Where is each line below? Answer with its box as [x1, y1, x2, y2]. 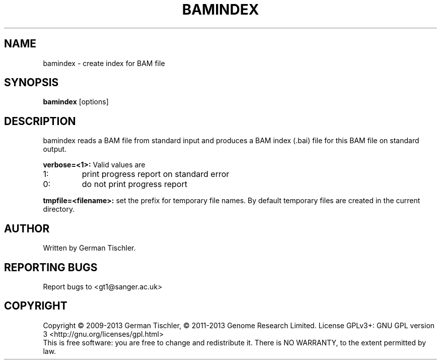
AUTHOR [4, 222, 50, 235]
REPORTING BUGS [4, 261, 98, 274]
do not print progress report [82, 179, 187, 190]
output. [43, 145, 67, 154]
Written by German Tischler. [43, 244, 136, 253]
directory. [43, 205, 75, 214]
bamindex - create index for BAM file [43, 58, 165, 68]
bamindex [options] [43, 97, 109, 106]
